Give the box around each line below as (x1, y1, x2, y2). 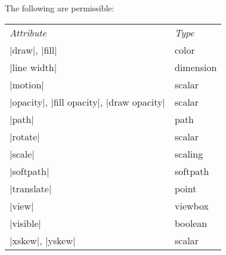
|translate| (10, 181, 52, 195)
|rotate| (10, 129, 40, 143)
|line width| (10, 60, 57, 74)
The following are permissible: (5, 2, 114, 14)
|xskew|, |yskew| (10, 233, 76, 247)
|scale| (10, 146, 35, 161)
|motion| (10, 77, 44, 91)
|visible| (10, 216, 41, 230)
